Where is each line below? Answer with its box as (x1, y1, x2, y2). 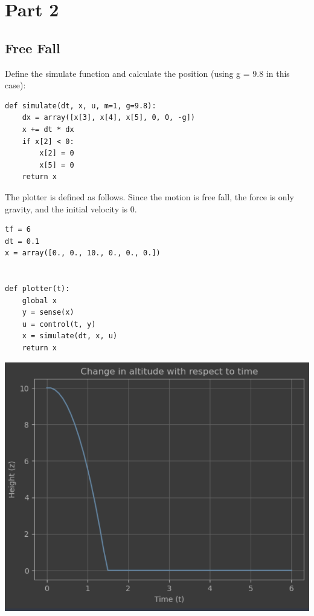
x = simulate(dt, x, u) (22, 332, 118, 341)
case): (5, 79, 26, 91)
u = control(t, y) (22, 319, 96, 329)
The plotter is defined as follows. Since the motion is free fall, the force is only (5, 190, 294, 203)
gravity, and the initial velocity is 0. (5, 202, 137, 215)
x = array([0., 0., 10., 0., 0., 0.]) (5, 249, 161, 258)
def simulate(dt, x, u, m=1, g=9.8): (5, 101, 156, 110)
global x (22, 296, 57, 305)
